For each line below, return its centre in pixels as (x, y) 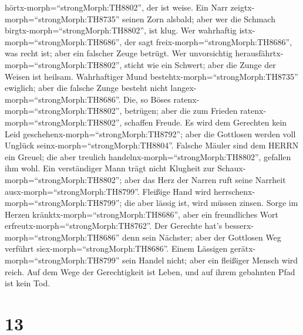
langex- (184, 88)
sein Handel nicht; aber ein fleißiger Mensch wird (210, 260)
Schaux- (232, 168)
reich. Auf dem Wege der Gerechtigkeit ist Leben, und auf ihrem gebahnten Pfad (150, 271)
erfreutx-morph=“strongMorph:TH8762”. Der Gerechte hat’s (114, 226)
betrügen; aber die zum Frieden (181, 111)
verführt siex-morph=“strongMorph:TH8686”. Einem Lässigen (116, 248)
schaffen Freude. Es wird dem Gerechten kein (206, 122)
